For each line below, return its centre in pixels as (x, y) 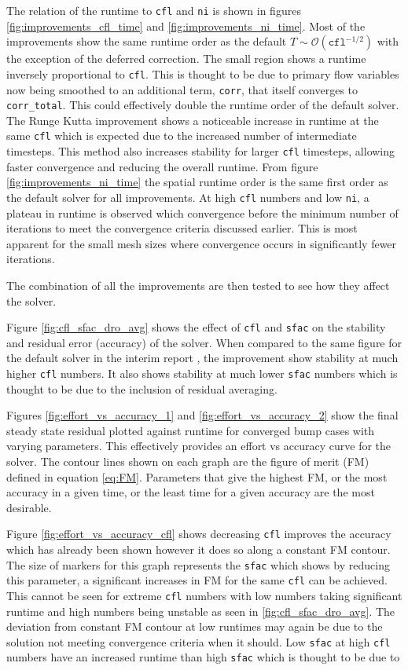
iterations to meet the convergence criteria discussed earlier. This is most (182, 228)
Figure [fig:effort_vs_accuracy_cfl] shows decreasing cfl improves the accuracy (199, 534)
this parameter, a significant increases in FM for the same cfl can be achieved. (197, 580)
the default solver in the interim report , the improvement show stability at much (202, 358)
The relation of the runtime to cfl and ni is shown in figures (154, 10)
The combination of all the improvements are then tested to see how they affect (198, 285)
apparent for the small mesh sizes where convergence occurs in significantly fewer (202, 243)
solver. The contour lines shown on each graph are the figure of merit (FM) (188, 461)
